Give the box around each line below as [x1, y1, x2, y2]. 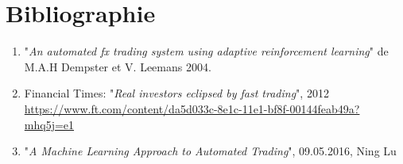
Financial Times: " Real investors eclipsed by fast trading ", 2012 [24, 85, 329, 101]
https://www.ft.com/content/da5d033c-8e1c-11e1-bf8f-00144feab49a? [24, 100, 360, 116]
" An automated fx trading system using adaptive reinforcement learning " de [24, 43, 389, 59]
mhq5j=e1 [24, 116, 75, 132]
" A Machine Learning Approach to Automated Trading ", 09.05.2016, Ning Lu [24, 143, 397, 159]
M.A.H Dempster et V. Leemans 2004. [24, 58, 211, 74]
